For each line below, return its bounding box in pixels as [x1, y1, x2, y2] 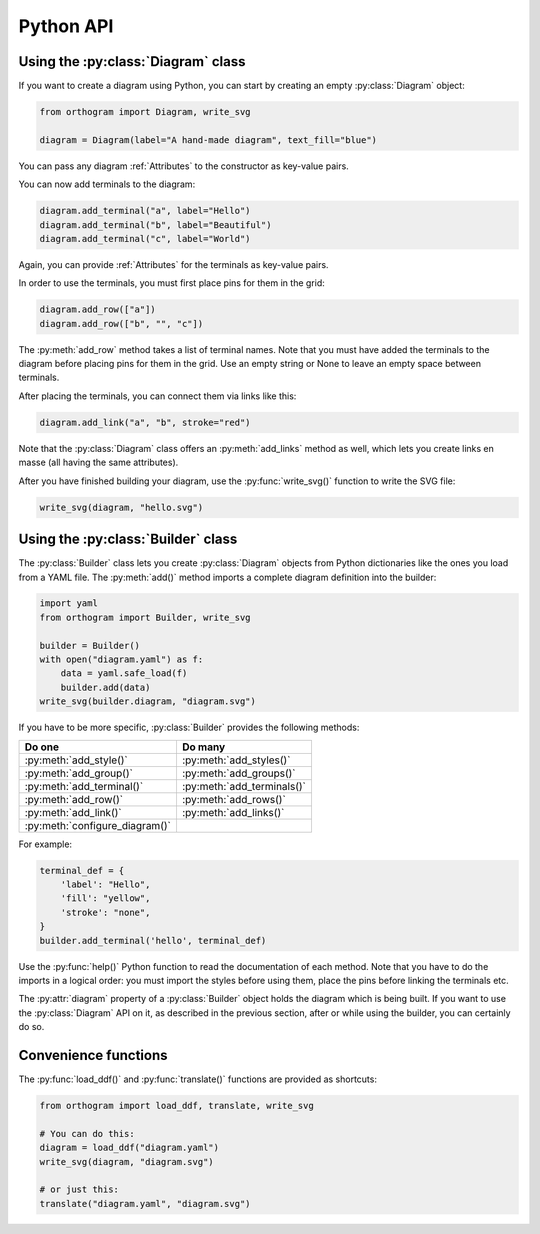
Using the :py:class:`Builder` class [18, 531, 238, 548]
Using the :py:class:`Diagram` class [18, 53, 246, 70]
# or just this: [39, 1184, 120, 1195]
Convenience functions [18, 1046, 168, 1064]
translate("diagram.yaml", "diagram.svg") [39, 1198, 251, 1209]
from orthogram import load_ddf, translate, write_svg [39, 1100, 314, 1111]
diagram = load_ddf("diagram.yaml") [39, 1142, 220, 1154]
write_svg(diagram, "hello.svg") [39, 501, 204, 513]
